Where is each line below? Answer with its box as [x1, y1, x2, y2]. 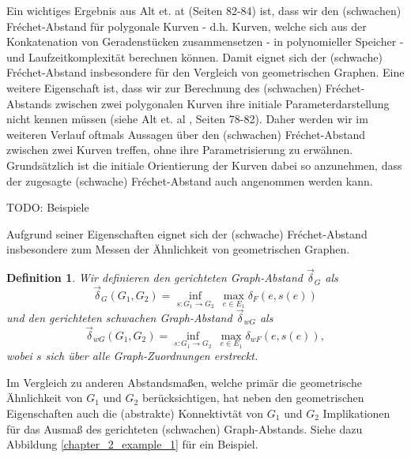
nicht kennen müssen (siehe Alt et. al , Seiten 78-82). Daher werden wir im [6, 111, 368, 127]
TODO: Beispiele [6, 199, 89, 216]
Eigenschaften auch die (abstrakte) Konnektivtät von [6, 405, 264, 421]
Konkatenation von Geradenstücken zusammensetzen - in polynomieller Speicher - [6, 33, 404, 50]
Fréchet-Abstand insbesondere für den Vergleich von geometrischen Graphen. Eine [6, 64, 405, 81]
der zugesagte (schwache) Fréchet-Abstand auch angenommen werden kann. [6, 172, 373, 189]
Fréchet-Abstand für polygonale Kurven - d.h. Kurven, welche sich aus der [6, 17, 367, 34]
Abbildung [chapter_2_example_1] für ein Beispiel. [6, 436, 258, 452]
